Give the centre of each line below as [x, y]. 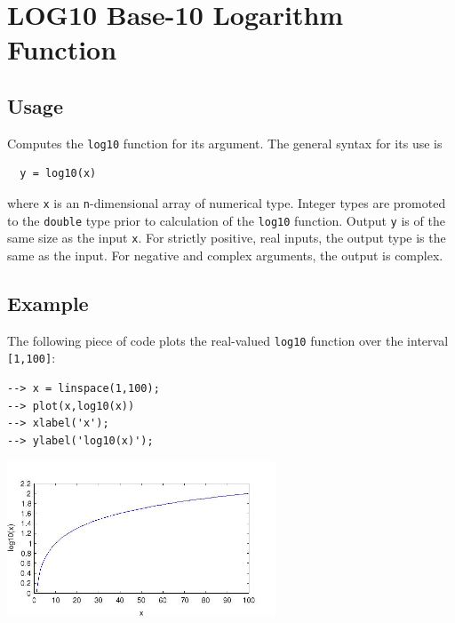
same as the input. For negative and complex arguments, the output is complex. [225, 255]
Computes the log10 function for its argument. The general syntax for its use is [225, 143]
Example [48, 303]
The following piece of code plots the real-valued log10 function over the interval [228, 340]
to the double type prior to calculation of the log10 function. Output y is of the [226, 220]
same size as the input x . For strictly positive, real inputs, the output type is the [227, 238]
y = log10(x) [58, 174]
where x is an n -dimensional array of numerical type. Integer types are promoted [227, 203]
